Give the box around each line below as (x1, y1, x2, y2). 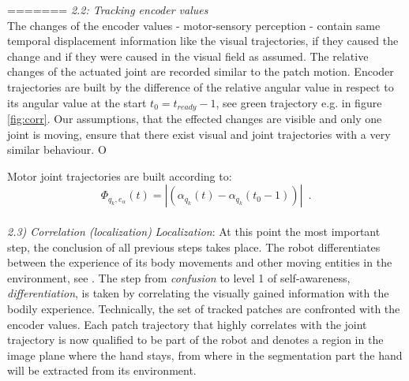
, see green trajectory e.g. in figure (216, 94, 382, 110)
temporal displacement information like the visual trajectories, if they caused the (7, 32, 399, 49)
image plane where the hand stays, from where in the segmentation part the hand (7, 346, 403, 363)
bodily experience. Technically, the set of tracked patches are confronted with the (7, 300, 400, 316)
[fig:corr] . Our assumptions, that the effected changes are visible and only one (7, 110, 382, 127)
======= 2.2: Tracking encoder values (7, 2, 208, 17)
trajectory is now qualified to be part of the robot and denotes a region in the (7, 331, 384, 348)
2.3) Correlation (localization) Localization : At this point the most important (7, 222, 381, 239)
